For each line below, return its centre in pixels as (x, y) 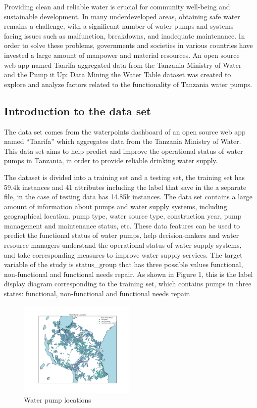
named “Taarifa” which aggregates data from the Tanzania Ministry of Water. (123, 141)
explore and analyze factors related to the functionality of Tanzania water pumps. (128, 84)
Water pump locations (57, 399)
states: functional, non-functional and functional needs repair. (98, 294)
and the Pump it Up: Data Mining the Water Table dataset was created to (118, 74)
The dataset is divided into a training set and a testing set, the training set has (124, 177)
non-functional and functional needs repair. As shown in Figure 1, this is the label (128, 274)
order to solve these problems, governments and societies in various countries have (128, 45)
